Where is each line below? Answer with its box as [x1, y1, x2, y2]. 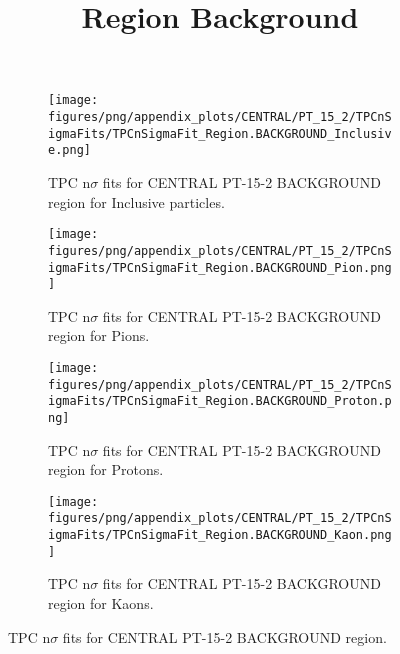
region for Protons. [48, 459, 164, 480]
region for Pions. [48, 325, 150, 346]
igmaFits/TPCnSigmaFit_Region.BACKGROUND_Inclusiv [48, 126, 392, 141]
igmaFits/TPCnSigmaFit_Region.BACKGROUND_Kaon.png [48, 528, 392, 543]
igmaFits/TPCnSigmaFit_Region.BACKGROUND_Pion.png [48, 260, 392, 275]
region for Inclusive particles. [48, 191, 225, 212]
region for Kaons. [48, 593, 154, 614]
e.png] [48, 143, 91, 158]
